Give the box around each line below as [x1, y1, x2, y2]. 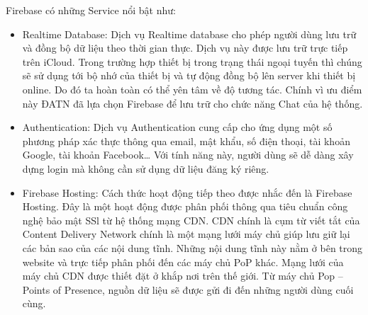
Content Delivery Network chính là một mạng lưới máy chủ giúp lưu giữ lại [22, 227, 350, 241]
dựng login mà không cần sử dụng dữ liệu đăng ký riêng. [22, 161, 269, 176]
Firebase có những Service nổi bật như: [6, 3, 176, 17]
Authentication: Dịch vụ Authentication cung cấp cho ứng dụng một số [22, 120, 333, 134]
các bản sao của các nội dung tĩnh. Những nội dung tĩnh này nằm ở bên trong [22, 240, 363, 255]
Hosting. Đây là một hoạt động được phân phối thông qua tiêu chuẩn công [22, 199, 348, 214]
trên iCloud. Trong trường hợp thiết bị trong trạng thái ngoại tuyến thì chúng [22, 54, 362, 69]
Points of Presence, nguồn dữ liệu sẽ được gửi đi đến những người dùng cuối [22, 282, 354, 297]
